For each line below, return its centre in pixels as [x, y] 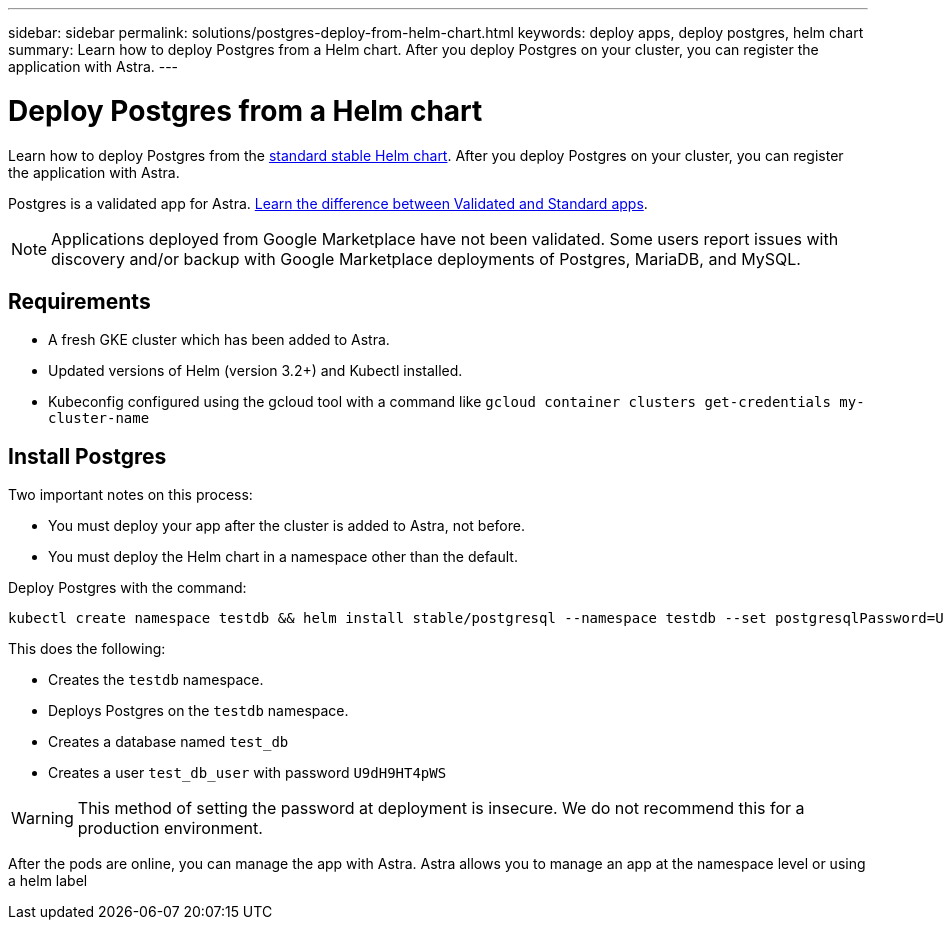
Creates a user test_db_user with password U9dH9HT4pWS [247, 773]
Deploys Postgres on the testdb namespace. [198, 711]
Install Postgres [87, 456]
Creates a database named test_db [168, 742]
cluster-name [99, 418]
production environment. [170, 828]
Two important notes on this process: [130, 495]
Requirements [79, 301]
